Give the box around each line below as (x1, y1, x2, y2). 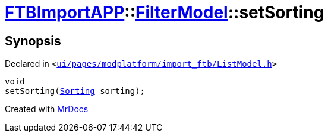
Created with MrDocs (5, 104, 89, 115)
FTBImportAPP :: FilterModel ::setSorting (5, 2, 324, 22)
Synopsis (5, 33, 61, 48)
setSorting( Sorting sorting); (5, 86, 146, 96)
